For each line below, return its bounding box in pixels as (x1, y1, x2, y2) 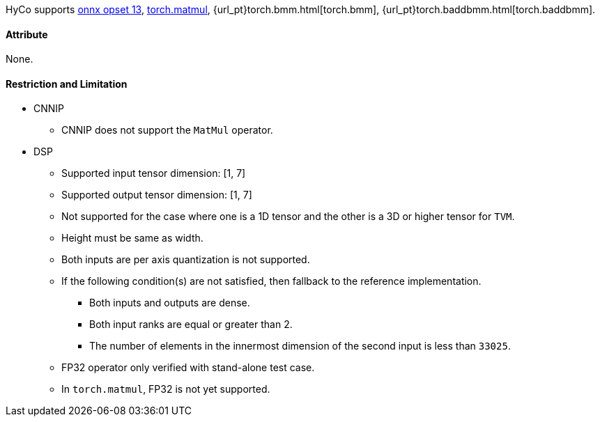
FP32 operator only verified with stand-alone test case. (61, 361, 315, 374)
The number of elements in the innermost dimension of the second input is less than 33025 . (89, 340, 511, 352)
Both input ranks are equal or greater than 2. (89, 318, 293, 331)
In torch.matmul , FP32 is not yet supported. (61, 383, 270, 396)
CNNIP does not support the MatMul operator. (61, 124, 273, 136)
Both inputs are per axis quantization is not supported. (61, 253, 310, 266)
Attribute (6, 28, 48, 40)
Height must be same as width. (61, 232, 203, 244)
